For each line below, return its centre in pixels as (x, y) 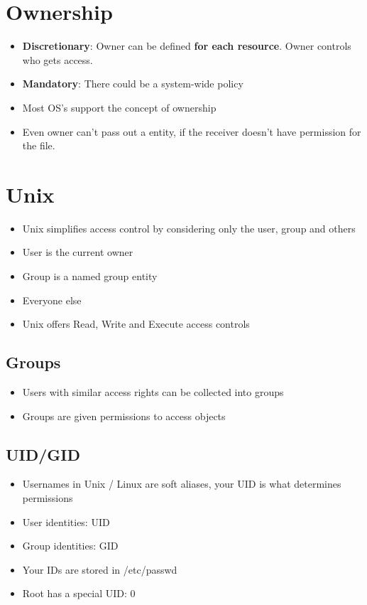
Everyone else (52, 300)
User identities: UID (66, 521)
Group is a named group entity (90, 276)
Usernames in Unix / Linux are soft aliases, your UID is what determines (182, 484)
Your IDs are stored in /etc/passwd (100, 569)
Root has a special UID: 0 (79, 593)
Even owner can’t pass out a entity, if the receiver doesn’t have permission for (192, 131)
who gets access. (57, 59)
